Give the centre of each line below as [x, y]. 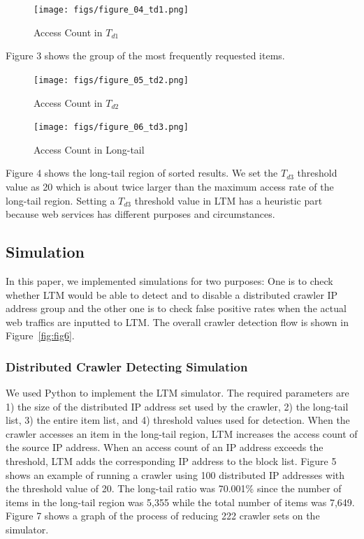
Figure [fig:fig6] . [40, 335]
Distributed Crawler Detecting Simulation [127, 366]
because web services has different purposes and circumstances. [140, 214]
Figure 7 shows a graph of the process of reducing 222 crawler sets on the [163, 516]
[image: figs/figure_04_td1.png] [111, 10]
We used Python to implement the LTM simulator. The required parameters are [177, 393]
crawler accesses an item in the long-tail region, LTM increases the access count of [182, 433]
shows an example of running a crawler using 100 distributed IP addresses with [175, 474]
